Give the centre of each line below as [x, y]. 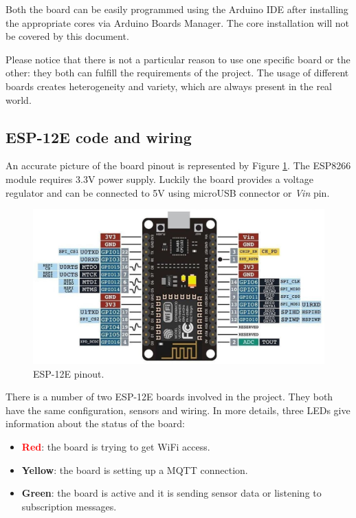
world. [19, 99]
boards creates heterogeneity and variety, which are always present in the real [169, 86]
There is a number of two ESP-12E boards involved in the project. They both [169, 397]
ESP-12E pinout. [69, 373]
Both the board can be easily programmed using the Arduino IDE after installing [177, 9]
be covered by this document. [67, 36]
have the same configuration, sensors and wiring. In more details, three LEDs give [178, 410]
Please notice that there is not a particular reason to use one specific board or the [178, 59]
